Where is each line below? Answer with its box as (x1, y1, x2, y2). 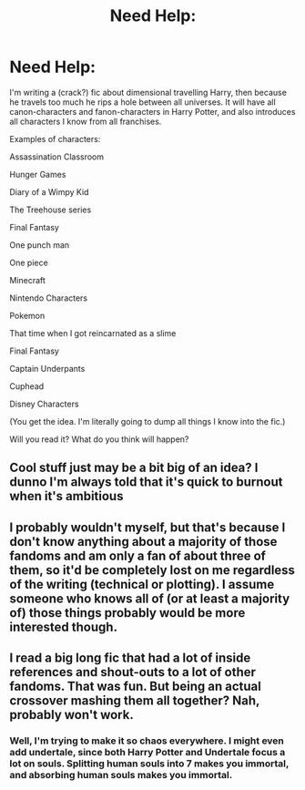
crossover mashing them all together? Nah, (9, 693, 260, 709)
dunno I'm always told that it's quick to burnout (9, 475, 283, 490)
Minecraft (9, 274, 46, 285)
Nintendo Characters (9, 292, 88, 303)
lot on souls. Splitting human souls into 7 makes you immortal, (9, 757, 290, 770)
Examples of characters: (9, 133, 101, 144)
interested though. (9, 619, 118, 634)
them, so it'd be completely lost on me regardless (9, 562, 296, 578)
